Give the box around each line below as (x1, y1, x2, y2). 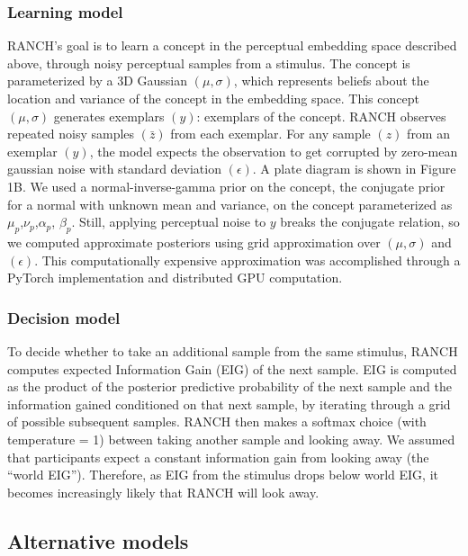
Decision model (7, 306, 121, 328)
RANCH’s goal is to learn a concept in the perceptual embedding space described (7, 36, 457, 55)
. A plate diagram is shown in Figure (252, 159, 456, 178)
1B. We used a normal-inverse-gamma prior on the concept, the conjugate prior (7, 176, 445, 195)
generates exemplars (53, 106, 165, 125)
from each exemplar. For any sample (170, 124, 371, 143)
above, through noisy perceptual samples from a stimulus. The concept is (7, 53, 410, 72)
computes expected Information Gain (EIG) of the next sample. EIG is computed (7, 359, 457, 378)
